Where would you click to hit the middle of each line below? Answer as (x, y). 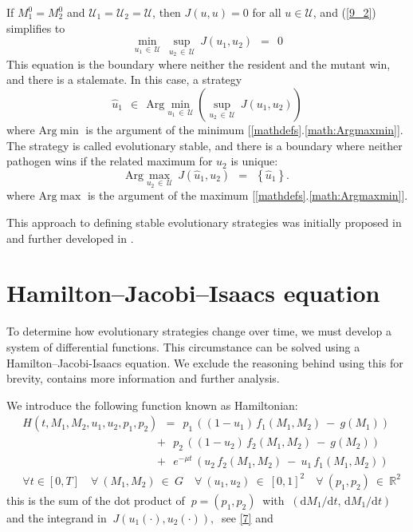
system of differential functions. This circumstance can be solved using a (183, 346)
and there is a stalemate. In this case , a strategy (124, 79)
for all (267, 12)
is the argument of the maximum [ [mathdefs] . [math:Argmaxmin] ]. (248, 195)
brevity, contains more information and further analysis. (143, 378)
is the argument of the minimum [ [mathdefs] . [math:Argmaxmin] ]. (244, 129)
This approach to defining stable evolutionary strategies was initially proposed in (204, 222)
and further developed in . (70, 238)
